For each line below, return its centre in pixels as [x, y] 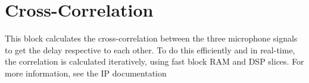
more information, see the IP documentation [86, 73]
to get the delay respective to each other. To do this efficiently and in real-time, [150, 50]
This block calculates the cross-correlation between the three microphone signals [151, 38]
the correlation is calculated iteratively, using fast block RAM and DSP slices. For [154, 61]
